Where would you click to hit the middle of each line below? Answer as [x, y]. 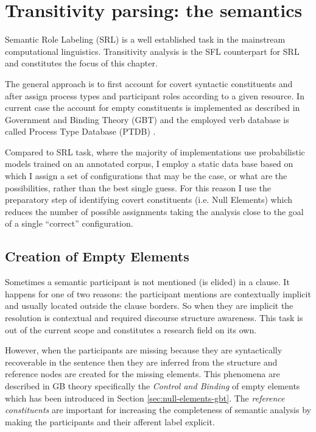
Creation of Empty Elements [97, 256]
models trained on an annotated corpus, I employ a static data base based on [149, 164]
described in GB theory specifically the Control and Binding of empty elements [153, 385]
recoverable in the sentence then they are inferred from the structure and [141, 362]
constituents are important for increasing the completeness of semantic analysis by [158, 410]
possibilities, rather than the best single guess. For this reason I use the [138, 187]
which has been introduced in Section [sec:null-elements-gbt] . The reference [145, 398]
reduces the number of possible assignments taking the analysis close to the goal [154, 211]
